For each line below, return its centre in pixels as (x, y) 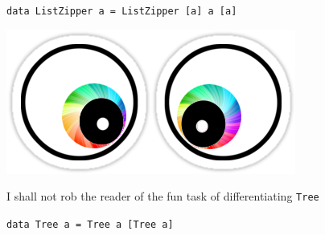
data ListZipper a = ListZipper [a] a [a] (122, 11)
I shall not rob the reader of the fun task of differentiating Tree (163, 196)
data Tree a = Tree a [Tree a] (90, 224)
